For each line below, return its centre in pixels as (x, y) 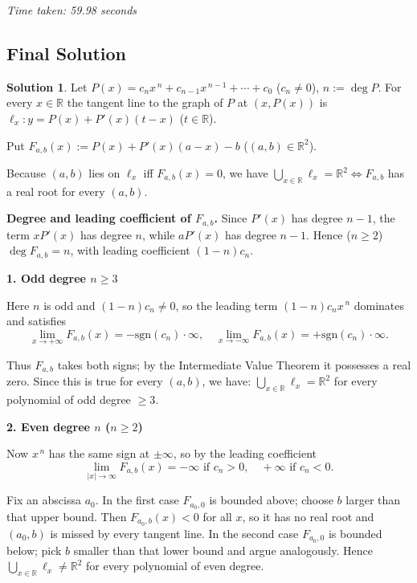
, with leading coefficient (130, 250)
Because (26, 173)
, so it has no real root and (308, 517)
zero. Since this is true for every (85, 381)
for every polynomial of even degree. (175, 566)
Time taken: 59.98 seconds (72, 10)
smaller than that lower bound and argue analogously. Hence (223, 550)
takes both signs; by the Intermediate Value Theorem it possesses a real (234, 364)
